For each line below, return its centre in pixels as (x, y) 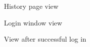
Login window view (33, 22)
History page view (31, 6)
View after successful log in (45, 39)
